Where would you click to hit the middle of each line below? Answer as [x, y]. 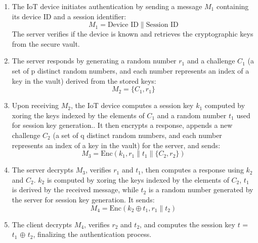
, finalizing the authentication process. [92, 234]
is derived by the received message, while [75, 189]
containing [232, 6]
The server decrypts [42, 170]
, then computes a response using [192, 170]
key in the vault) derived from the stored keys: [84, 80]
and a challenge [211, 61]
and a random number [192, 115]
